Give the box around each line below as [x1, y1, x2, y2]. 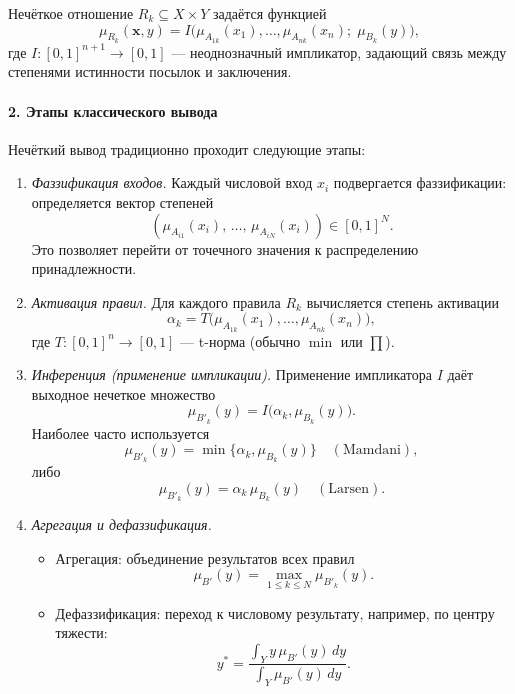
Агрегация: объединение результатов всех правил [55, 547, 355, 568]
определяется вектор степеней [31, 191, 214, 212]
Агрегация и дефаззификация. [31, 514, 212, 535]
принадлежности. [31, 258, 137, 279]
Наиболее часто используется [31, 422, 210, 443]
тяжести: [55, 622, 108, 643]
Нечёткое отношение [8, 3, 134, 23]
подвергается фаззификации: [333, 172, 507, 193]
